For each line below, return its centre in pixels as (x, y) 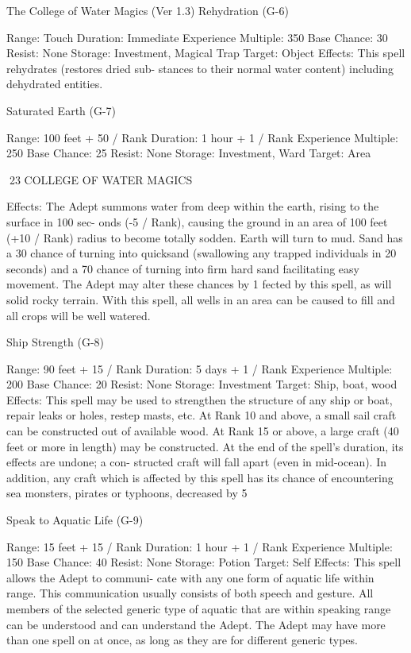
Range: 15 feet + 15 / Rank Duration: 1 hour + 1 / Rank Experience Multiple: (200, 546)
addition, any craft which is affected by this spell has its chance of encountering (200, 477)
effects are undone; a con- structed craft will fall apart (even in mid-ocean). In (197, 462)
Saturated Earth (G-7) (61, 110)
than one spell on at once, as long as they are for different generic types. (182, 640)
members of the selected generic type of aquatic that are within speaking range (199, 609)
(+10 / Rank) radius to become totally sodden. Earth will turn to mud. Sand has (205, 237)
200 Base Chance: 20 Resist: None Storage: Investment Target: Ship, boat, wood (202, 384)
